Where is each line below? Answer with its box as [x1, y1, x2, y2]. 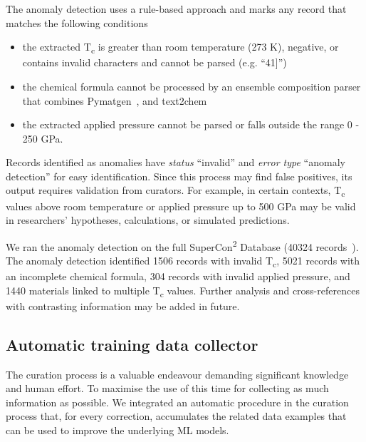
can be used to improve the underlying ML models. [6, 423, 229, 438]
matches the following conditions [6, 15, 148, 30]
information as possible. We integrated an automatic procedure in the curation [6, 394, 349, 409]
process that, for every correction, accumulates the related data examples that [6, 408, 347, 423]
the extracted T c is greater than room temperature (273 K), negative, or [22, 39, 339, 56]
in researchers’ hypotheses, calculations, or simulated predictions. [6, 212, 290, 227]
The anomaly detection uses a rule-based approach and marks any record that [6, 1, 347, 16]
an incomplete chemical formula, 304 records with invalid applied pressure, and [6, 269, 350, 284]
